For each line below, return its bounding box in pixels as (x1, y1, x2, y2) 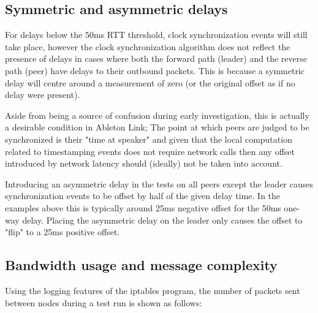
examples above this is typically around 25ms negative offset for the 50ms (5, 201, 281, 214)
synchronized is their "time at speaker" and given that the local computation (5, 132, 292, 145)
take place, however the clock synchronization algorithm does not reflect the (5, 40, 290, 53)
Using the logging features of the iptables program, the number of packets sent (5, 284, 300, 296)
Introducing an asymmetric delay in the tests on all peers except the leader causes (5, 177, 314, 190)
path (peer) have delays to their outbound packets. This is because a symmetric (5, 64, 305, 77)
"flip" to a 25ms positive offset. (5, 225, 120, 238)
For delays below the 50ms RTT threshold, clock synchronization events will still (5, 28, 308, 41)
